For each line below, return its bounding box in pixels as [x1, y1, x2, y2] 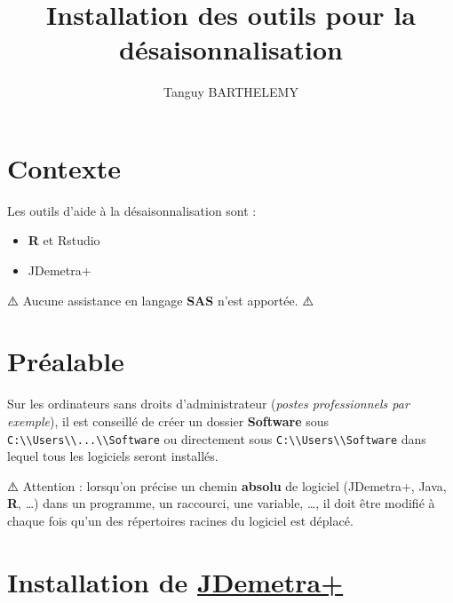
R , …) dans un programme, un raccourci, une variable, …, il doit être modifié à [7, 494, 435, 512]
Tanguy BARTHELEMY [163, 83, 298, 101]
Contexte [7, 149, 121, 186]
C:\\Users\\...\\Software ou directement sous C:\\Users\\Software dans [7, 429, 426, 448]
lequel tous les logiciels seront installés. [7, 447, 219, 465]
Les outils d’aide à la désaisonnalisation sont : [7, 201, 257, 219]
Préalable [7, 343, 124, 379]
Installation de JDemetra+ [7, 563, 344, 599]
